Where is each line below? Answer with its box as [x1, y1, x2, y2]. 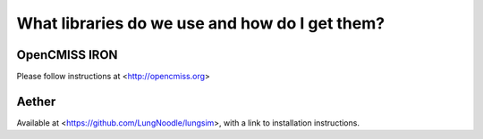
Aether [16, 94, 56, 109]
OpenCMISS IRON [16, 47, 118, 62]
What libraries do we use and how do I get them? [16, 13, 385, 33]
